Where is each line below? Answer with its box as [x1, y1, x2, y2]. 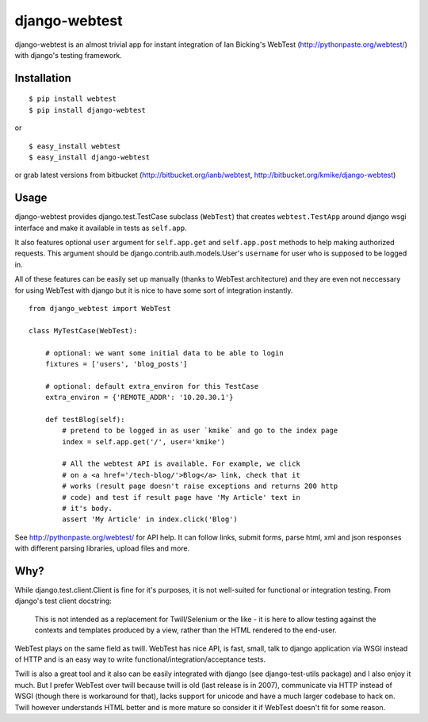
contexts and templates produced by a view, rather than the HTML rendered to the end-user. [34, 625, 337, 635]
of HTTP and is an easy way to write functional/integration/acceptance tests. [14, 655, 266, 664]
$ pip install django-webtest [29, 106, 147, 114]
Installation [14, 71, 71, 85]
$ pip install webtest [29, 94, 117, 103]
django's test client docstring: [14, 596, 113, 606]
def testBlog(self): [44, 415, 125, 424]
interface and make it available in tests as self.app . [14, 223, 187, 232]
